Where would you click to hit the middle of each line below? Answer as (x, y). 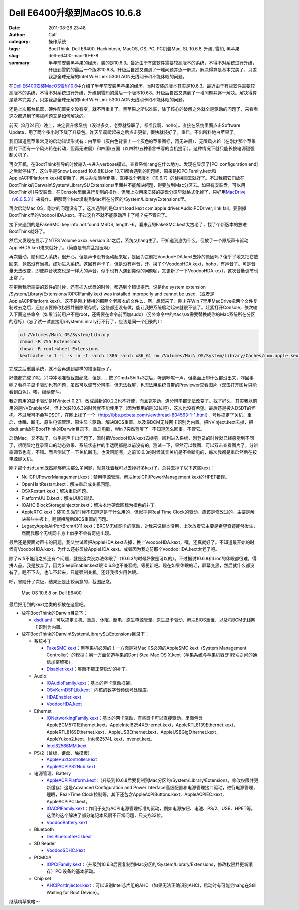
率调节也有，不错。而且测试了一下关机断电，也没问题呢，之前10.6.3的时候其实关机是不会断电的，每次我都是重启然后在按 (133, 452)
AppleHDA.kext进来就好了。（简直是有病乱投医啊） (61, 247)
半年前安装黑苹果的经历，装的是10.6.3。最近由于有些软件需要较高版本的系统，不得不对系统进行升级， (153, 63)
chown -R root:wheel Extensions (59, 349)
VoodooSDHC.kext (66, 850)
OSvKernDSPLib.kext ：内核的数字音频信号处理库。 (99, 690)
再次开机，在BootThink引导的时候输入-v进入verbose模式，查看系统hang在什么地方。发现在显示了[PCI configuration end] (134, 164)
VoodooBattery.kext (67, 822)
